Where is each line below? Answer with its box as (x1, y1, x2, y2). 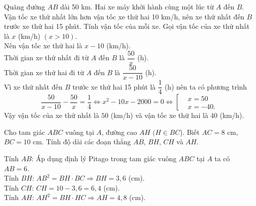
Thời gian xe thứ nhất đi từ (4, 52, 89, 63)
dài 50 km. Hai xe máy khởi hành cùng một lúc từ (60, 1, 214, 11)
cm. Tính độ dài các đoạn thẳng (32, 136, 131, 147)
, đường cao (102, 126, 137, 137)
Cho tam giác (4, 126, 45, 137)
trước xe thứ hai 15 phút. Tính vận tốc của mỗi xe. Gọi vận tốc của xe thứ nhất (4, 21, 250, 31)
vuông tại (65, 126, 94, 137)
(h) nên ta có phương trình (164, 81, 247, 92)
